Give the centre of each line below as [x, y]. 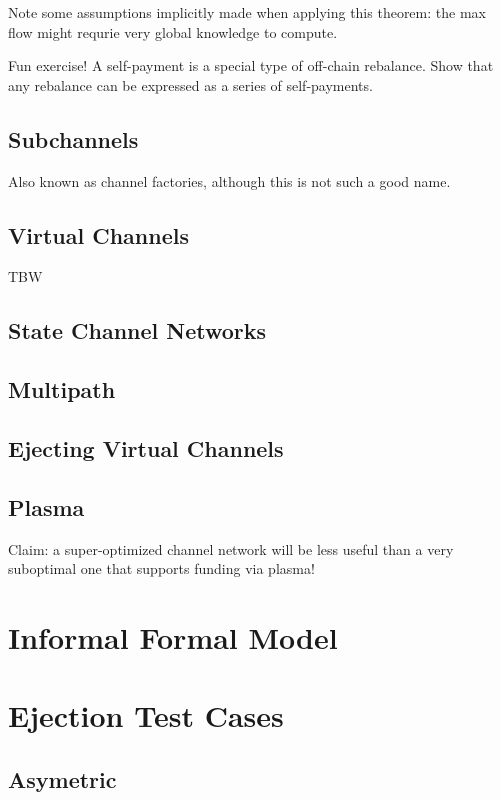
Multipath [62, 389]
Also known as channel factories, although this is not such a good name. [229, 180]
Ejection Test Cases [146, 715]
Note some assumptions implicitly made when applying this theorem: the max [247, 12]
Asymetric [62, 778]
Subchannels [73, 138]
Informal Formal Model [173, 636]
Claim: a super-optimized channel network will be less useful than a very [231, 548]
